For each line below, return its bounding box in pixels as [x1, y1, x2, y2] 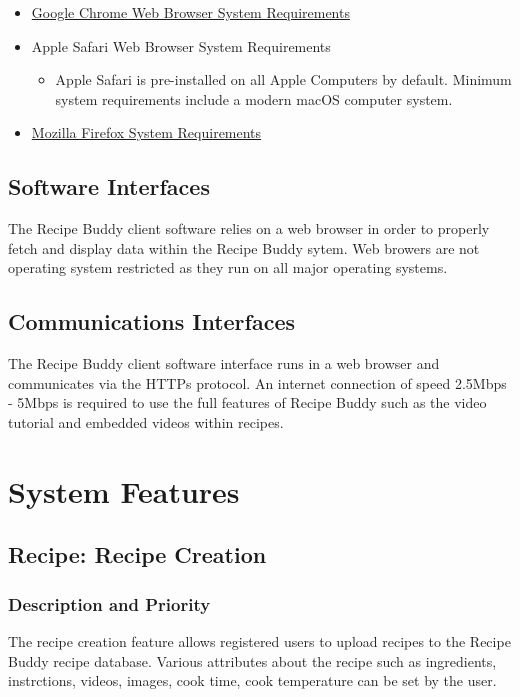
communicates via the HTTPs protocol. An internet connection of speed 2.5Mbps [8, 372, 507, 393]
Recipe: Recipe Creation [8, 539, 267, 570]
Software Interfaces [8, 171, 210, 202]
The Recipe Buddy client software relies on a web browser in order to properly [8, 218, 490, 239]
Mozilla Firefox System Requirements [31, 122, 262, 143]
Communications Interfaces [8, 306, 296, 337]
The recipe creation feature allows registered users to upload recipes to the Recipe [8, 630, 511, 651]
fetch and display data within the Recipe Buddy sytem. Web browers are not [8, 237, 480, 258]
